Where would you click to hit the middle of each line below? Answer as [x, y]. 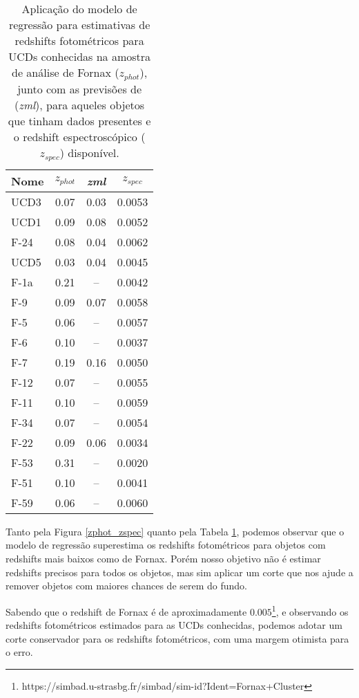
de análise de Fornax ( [66, 72]
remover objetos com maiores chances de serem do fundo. [127, 586]
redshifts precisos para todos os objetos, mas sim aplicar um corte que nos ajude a [179, 572]
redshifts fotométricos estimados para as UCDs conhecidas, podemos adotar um [174, 625]
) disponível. [89, 152]
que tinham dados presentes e [79, 120]
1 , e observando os [310, 610]
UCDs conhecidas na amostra [80, 56]
